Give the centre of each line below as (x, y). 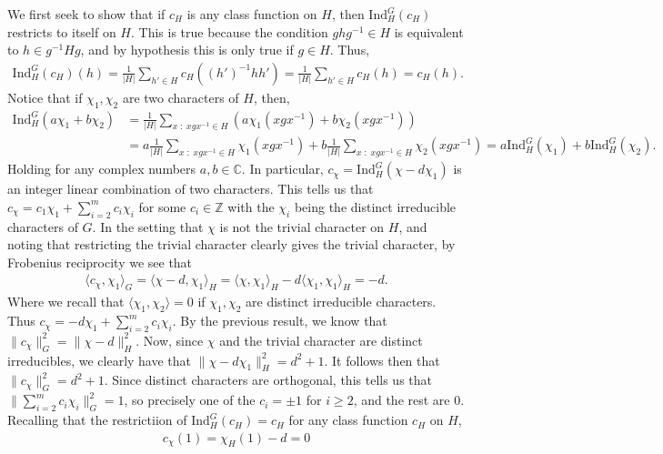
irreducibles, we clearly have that (100, 360)
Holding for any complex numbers (102, 169)
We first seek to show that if (86, 14)
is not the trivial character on (302, 226)
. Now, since (170, 340)
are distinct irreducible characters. (341, 302)
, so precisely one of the (190, 400)
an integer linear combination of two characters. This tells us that (191, 189)
